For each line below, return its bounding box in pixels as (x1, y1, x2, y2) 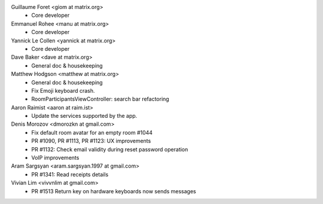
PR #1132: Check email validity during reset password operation (31, 145, 188, 153)
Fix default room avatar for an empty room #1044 (31, 129, 153, 136)
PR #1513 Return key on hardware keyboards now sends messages (31, 187, 197, 194)
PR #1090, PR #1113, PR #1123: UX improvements (31, 138, 151, 145)
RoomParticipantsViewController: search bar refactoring (31, 96, 170, 103)
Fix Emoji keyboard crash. (31, 87, 95, 94)
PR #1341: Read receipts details (31, 170, 109, 178)
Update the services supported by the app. (31, 112, 138, 120)
